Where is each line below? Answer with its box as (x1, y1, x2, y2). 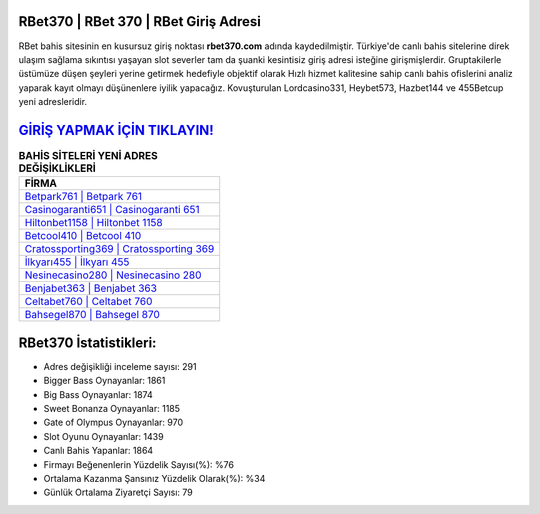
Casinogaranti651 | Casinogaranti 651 (24, 203, 200, 217)
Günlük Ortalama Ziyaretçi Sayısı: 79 (43, 486, 194, 499)
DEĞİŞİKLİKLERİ (18, 161, 97, 175)
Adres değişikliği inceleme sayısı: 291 (43, 360, 197, 372)
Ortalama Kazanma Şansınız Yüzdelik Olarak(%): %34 (43, 473, 266, 484)
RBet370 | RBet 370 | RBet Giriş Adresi (18, 13, 262, 30)
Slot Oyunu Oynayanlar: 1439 (43, 430, 164, 442)
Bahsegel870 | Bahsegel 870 (24, 308, 160, 322)
